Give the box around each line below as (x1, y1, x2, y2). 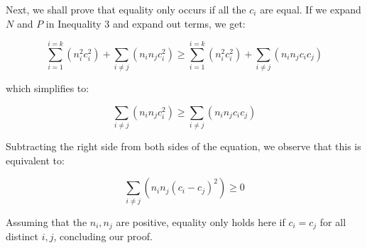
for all (319, 214, 346, 229)
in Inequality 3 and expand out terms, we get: (45, 16, 246, 30)
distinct (6, 229, 38, 244)
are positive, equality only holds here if (116, 214, 285, 229)
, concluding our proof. (53, 229, 153, 244)
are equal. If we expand (260, 2, 361, 16)
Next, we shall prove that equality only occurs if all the (6, 2, 246, 16)
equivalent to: (6, 152, 65, 167)
